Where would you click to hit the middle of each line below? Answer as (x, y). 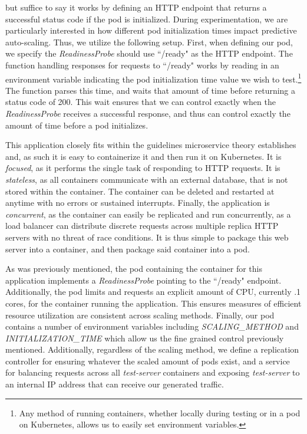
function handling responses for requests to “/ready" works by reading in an (142, 65)
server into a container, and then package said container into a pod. (128, 249)
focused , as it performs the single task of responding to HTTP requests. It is (143, 168)
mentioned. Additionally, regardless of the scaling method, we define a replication (152, 349)
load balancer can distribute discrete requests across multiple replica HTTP (142, 226)
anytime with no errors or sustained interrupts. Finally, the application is (138, 203)
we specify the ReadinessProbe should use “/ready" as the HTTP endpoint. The (149, 53)
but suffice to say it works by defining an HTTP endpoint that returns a (136, 7)
